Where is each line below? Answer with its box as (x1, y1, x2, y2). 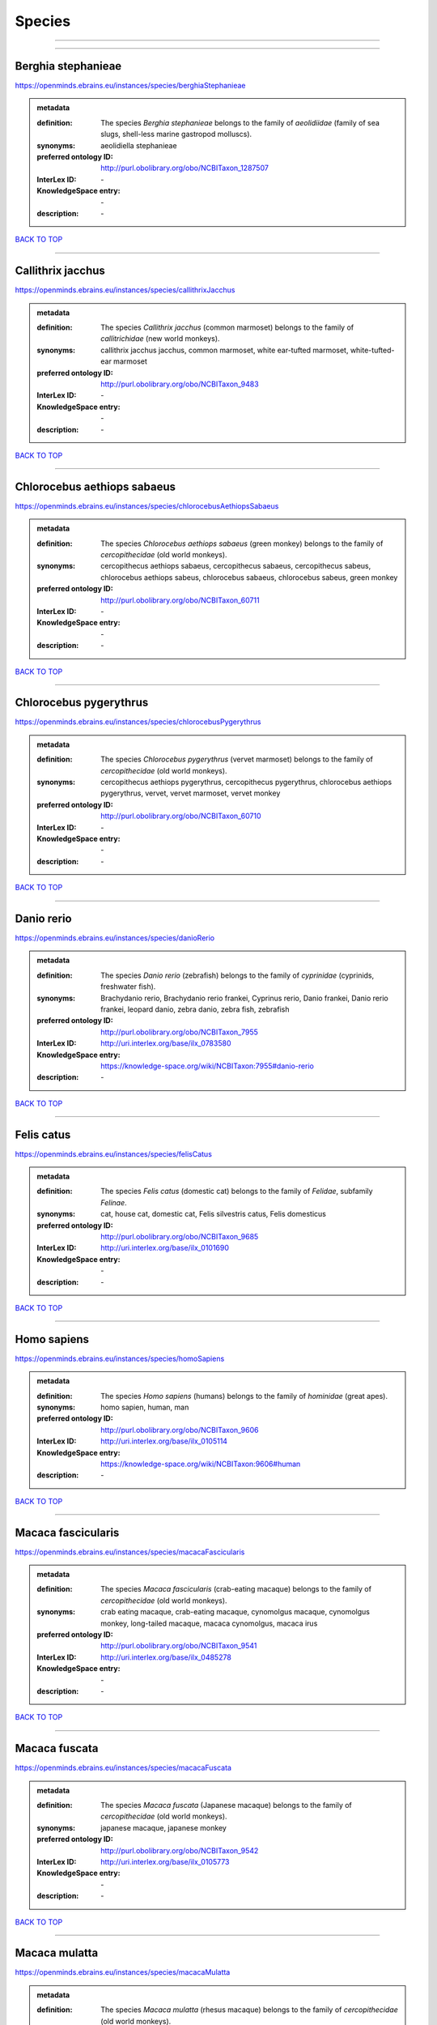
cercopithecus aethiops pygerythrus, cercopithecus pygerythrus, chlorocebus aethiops (100, 778, 392, 787)
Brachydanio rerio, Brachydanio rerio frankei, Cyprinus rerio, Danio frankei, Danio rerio (100, 993, 388, 1003)
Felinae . (100, 1197, 127, 1207)
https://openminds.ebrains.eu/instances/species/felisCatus (15, 1149, 212, 1158)
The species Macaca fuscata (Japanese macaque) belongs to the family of (100, 1801, 352, 1810)
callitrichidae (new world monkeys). (100, 334, 220, 343)
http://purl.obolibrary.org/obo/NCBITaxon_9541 (100, 1641, 257, 1651)
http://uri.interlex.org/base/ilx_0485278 (100, 1652, 232, 1662)
